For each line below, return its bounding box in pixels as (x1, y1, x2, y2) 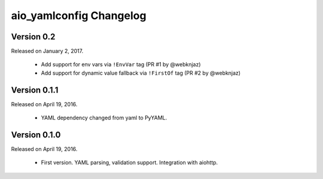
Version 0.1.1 (11, 85, 59, 95)
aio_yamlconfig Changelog (11, 9, 147, 22)
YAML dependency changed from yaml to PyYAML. (41, 114, 167, 122)
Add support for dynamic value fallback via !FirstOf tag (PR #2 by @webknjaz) (41, 69, 241, 76)
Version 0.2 (11, 32, 56, 42)
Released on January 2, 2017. (11, 48, 84, 55)
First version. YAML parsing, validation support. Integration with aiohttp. (41, 159, 218, 166)
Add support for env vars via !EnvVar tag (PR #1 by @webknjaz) (41, 61, 201, 68)
